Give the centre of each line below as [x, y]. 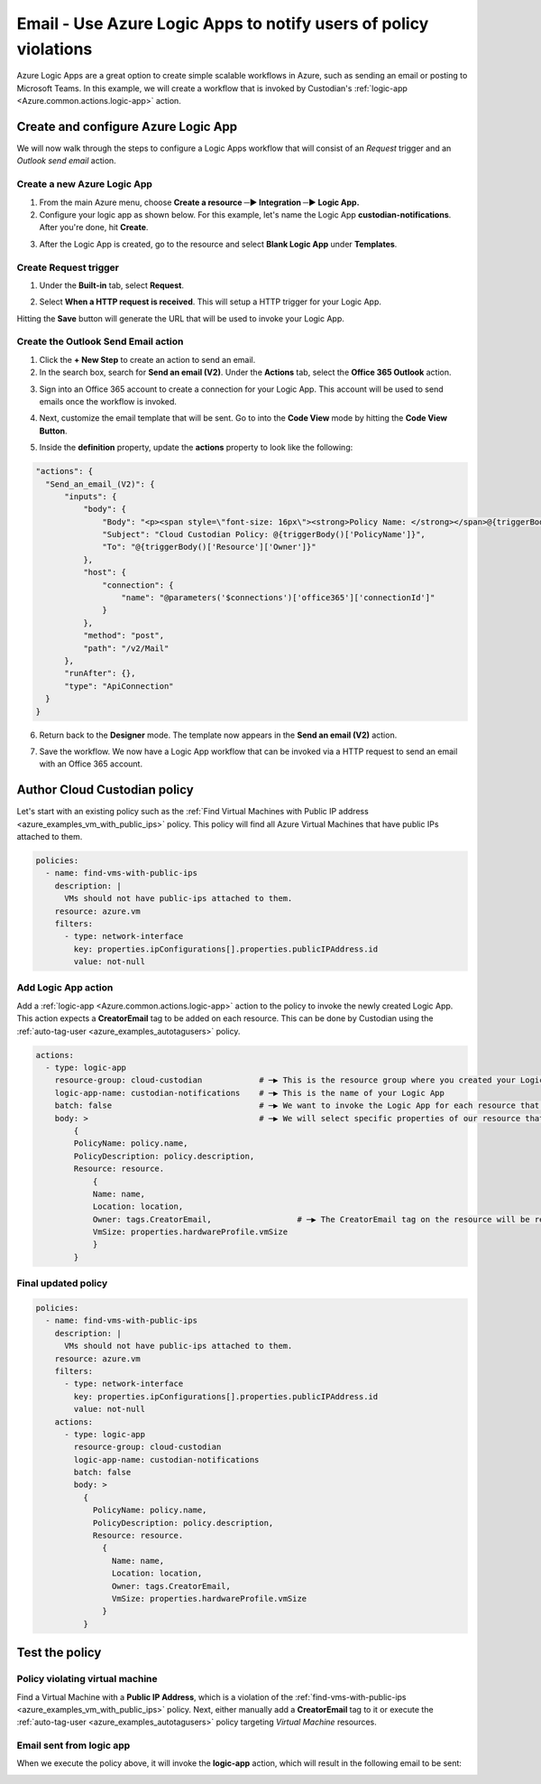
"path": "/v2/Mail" [126, 648]
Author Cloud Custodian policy [105, 790]
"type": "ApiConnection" [119, 686]
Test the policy [59, 1653]
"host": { [104, 572]
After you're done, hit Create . [94, 228]
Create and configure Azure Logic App [127, 126]
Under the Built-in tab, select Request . [112, 285]
